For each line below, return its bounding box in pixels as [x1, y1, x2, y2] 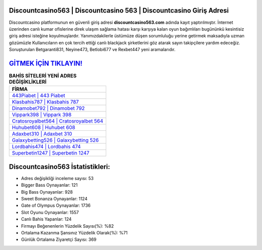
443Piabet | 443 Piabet [12, 92, 65, 99]
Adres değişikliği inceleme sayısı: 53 [21, 175, 94, 181]
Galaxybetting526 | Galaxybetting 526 [12, 137, 99, 143]
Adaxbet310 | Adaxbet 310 [12, 130, 72, 137]
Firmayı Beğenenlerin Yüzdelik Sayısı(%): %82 [21, 223, 114, 229]
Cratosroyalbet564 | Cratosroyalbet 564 [12, 118, 104, 125]
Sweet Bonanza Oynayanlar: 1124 [21, 196, 88, 202]
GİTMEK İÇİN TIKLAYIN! [9, 59, 82, 68]
